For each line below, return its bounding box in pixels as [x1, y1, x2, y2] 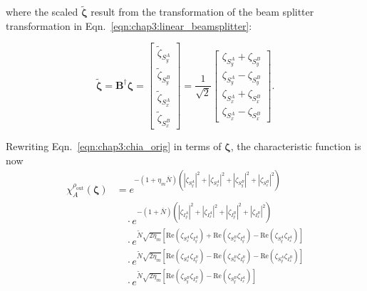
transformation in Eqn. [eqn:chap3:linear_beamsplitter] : [6, 18, 252, 33]
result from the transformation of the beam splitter [91, 4, 314, 19]
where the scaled [6, 4, 78, 19]
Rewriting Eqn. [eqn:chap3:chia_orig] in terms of [6, 139, 222, 154]
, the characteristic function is [230, 139, 361, 154]
